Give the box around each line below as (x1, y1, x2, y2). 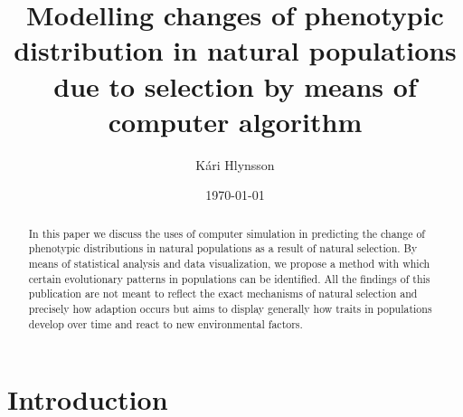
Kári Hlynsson (195, 155, 275, 174)
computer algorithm (108, 102, 363, 139)
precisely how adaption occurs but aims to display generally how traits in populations (28, 300, 432, 316)
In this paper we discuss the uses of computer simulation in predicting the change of (28, 225, 425, 241)
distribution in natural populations (14, 32, 457, 69)
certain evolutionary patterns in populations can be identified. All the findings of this (28, 270, 430, 286)
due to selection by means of (53, 67, 417, 104)
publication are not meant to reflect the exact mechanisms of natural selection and (28, 286, 418, 301)
